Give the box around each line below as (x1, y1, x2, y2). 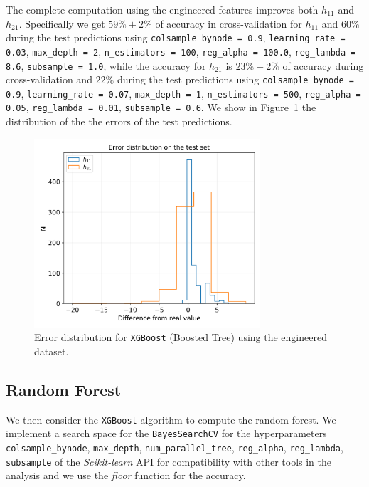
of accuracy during (282, 58, 364, 73)
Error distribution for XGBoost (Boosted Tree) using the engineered (34, 330, 327, 345)
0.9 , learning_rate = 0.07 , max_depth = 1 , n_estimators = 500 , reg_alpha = (6, 85, 361, 100)
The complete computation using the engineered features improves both (6, 2, 319, 16)
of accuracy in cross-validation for (155, 16, 302, 31)
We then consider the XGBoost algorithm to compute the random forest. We (6, 412, 336, 426)
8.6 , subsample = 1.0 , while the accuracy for (6, 58, 206, 73)
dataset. (34, 343, 69, 358)
